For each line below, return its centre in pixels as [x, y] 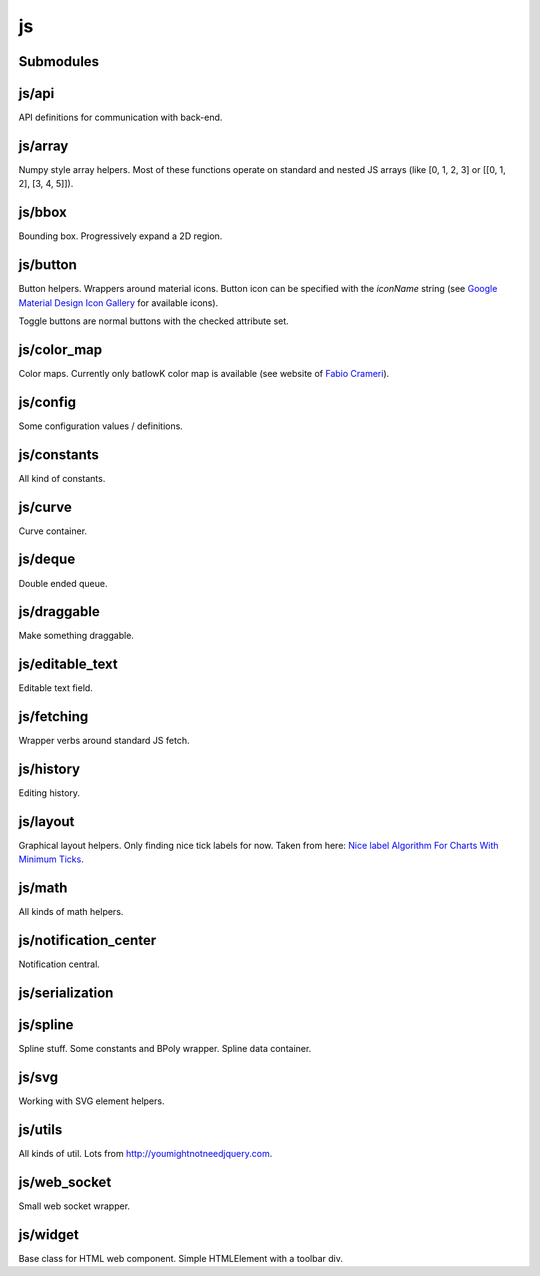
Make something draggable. [76, 636]
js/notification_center [87, 940]
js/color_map [60, 349]
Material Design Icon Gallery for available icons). [118, 302]
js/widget [48, 1234]
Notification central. [59, 964]
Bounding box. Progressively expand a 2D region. [120, 236]
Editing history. [49, 793]
